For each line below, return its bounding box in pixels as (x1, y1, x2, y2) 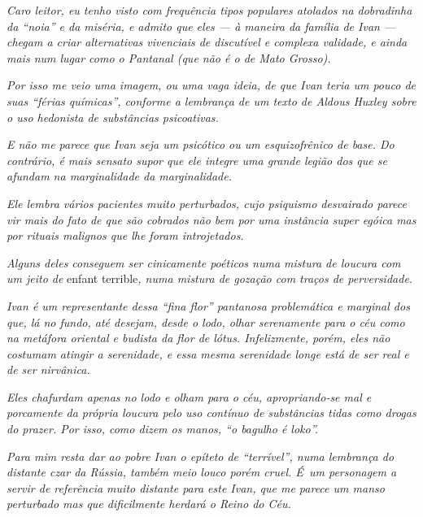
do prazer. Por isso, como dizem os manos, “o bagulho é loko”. (7, 420, 319, 437)
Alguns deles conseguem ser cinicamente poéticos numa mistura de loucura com (7, 254, 401, 271)
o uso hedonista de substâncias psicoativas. (7, 108, 219, 125)
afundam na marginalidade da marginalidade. (7, 167, 232, 185)
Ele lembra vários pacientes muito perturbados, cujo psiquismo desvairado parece (7, 194, 407, 211)
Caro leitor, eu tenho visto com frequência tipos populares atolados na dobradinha (7, 2, 412, 18)
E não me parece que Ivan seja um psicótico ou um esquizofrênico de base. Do (7, 136, 395, 153)
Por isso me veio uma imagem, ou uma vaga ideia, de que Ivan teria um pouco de (7, 76, 416, 93)
